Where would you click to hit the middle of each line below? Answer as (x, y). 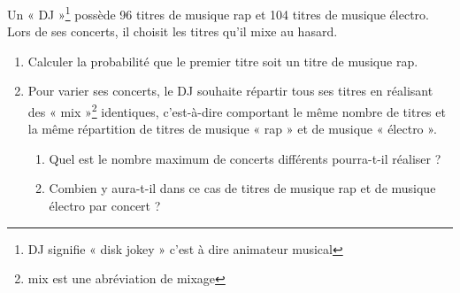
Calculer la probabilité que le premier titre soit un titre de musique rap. (223, 61)
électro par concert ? (105, 206)
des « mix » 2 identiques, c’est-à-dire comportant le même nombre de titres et (237, 110)
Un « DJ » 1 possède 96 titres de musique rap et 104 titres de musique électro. (218, 13)
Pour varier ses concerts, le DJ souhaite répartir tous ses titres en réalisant (230, 91)
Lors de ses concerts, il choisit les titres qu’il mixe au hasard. (172, 31)
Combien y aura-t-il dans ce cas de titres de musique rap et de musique (242, 188)
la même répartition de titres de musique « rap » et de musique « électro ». (232, 129)
